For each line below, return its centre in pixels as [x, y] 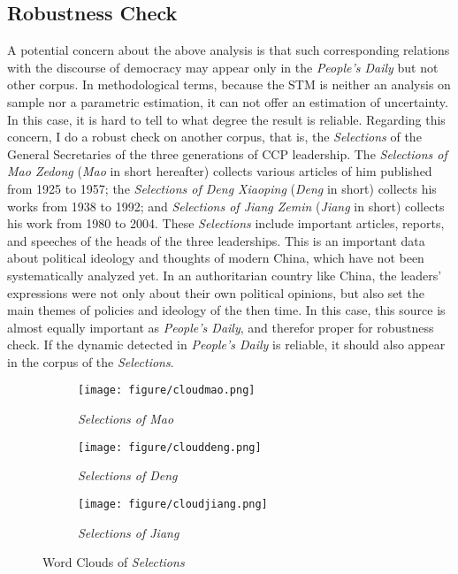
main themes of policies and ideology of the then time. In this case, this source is [226, 310]
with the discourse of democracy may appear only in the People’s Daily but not [223, 67]
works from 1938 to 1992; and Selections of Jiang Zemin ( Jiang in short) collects [226, 206]
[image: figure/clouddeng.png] [170, 447]
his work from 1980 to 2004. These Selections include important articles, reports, [226, 223]
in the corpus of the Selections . [91, 361]
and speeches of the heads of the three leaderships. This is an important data [216, 240]
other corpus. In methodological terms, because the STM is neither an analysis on [229, 84]
